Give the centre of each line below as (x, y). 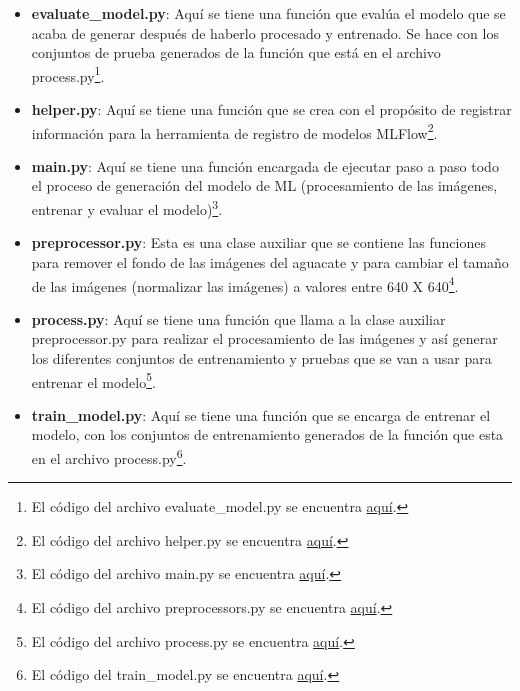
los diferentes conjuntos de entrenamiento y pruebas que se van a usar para (261, 357)
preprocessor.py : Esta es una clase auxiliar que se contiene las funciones (258, 242)
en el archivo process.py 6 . (109, 456)
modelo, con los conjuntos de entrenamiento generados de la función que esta (267, 434)
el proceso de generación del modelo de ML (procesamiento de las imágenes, (264, 185)
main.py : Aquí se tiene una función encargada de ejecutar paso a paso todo (265, 165)
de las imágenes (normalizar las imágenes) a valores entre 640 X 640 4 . (245, 284)
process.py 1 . (68, 74)
